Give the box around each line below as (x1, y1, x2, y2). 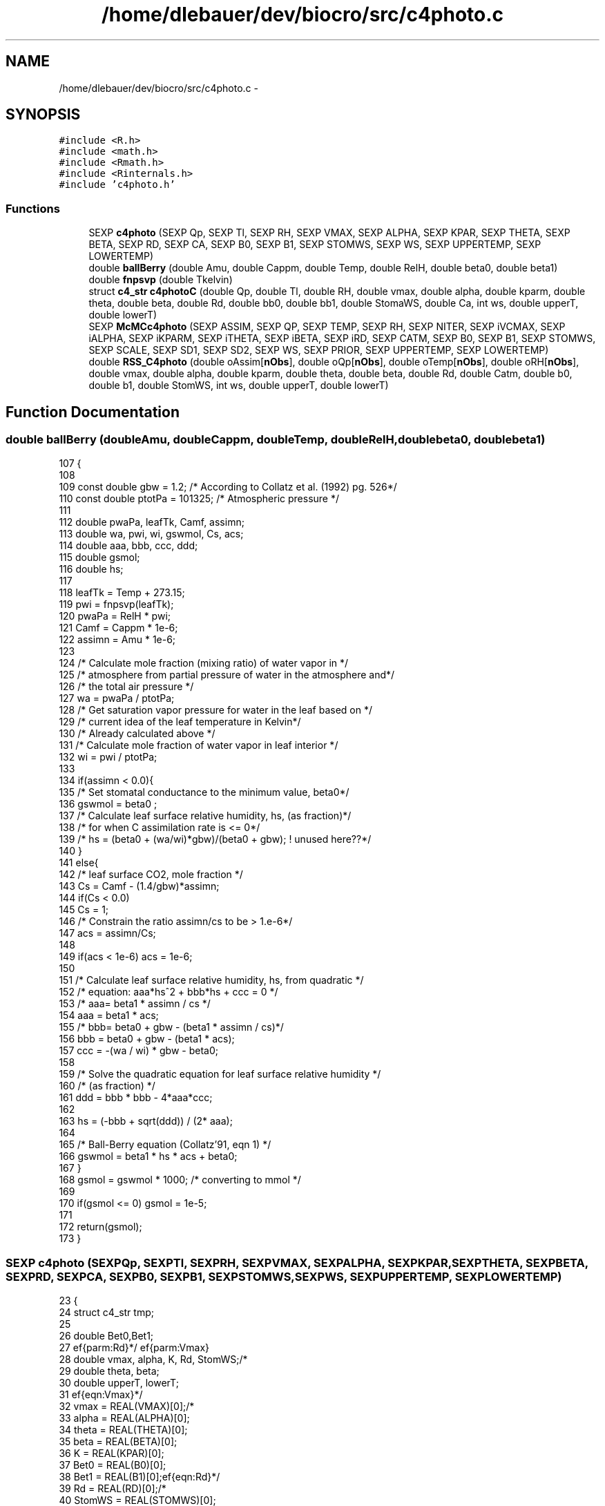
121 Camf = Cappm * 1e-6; (59, 622, 178, 634)
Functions (6, 201, 60, 216)
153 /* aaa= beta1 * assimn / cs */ (59, 998, 211, 1010)
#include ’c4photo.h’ (59, 179, 175, 191)
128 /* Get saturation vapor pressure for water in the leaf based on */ (59, 704, 372, 716)
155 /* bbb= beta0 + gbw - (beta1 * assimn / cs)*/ (59, 1021, 284, 1033)
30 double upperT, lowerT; (59, 1377, 179, 1389)
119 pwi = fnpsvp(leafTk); (59, 598, 174, 611)
